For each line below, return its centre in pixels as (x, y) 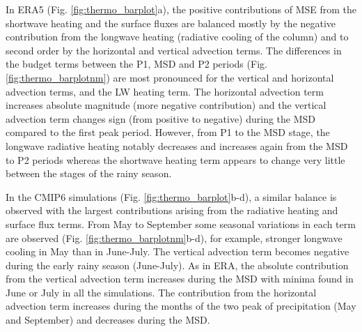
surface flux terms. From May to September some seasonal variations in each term (181, 224)
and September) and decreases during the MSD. (108, 320)
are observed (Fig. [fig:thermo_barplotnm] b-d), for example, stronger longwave (174, 237)
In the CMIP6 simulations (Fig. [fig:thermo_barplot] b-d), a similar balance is (171, 196)
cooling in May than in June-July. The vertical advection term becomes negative (178, 251)
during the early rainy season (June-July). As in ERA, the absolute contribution (177, 265)
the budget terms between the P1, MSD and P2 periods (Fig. (136, 64)
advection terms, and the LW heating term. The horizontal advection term (165, 91)
